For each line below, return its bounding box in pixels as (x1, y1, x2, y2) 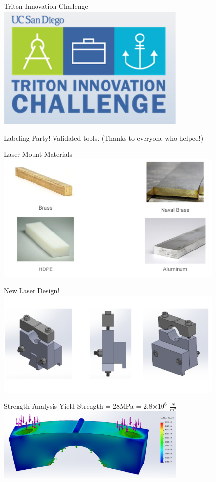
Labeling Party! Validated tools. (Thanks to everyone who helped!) (4, 132, 204, 143)
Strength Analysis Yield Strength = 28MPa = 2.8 (4, 401, 152, 411)
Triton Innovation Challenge (4, 1, 88, 11)
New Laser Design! (4, 286, 60, 296)
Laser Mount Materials (4, 149, 72, 159)
